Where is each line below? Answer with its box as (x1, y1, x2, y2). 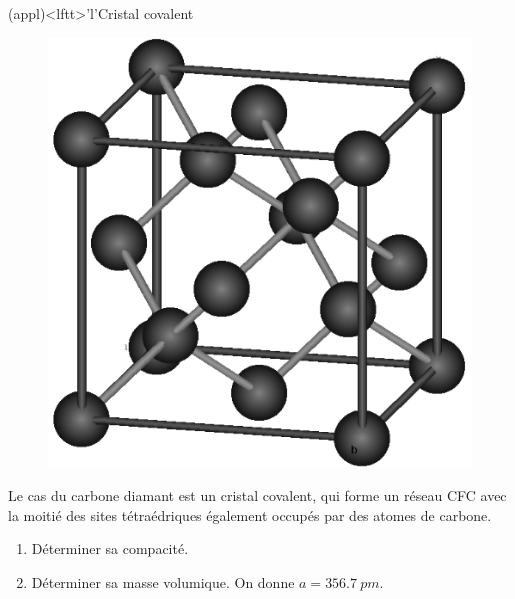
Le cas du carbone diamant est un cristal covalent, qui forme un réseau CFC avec (8, 485, 507, 506)
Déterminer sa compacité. (31, 538, 189, 559)
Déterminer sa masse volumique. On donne (31, 571, 295, 592)
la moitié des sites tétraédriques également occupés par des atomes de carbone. (8, 504, 492, 525)
